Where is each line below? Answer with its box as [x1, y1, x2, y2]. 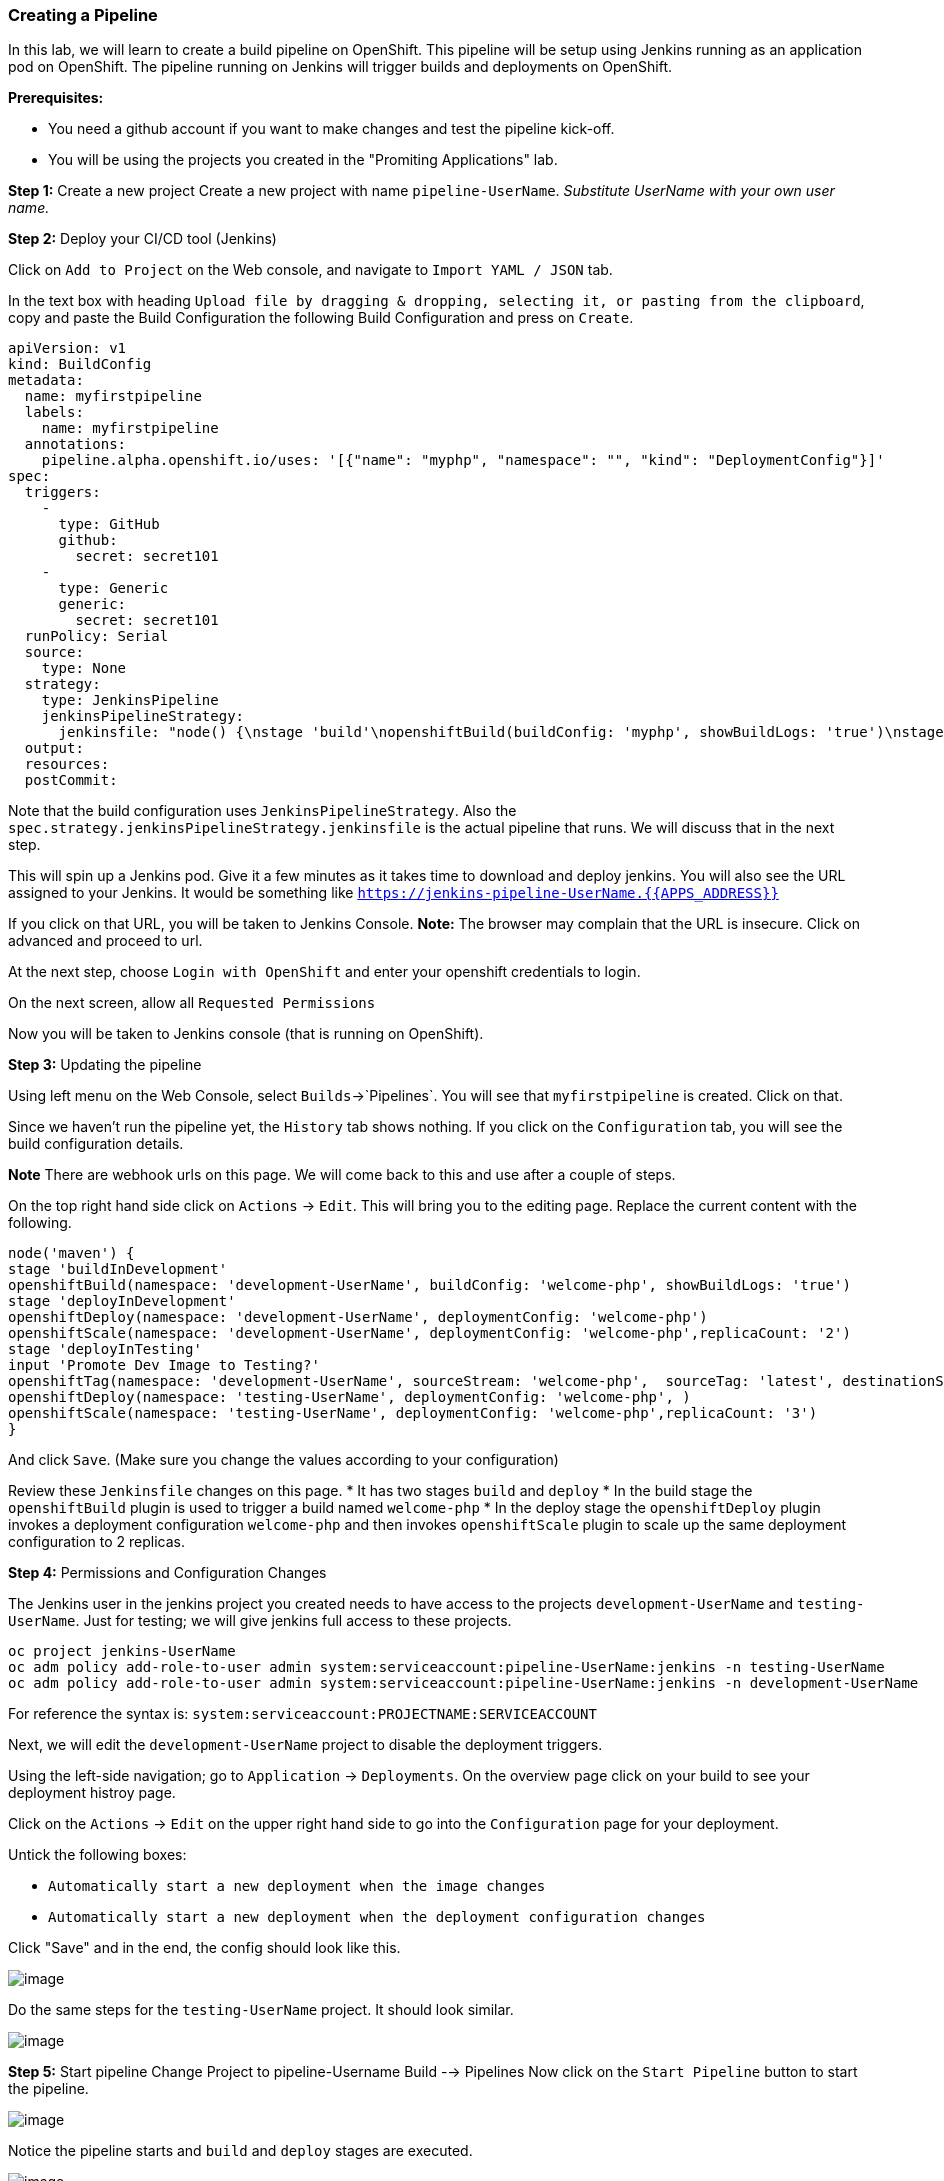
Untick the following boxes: [8, 1846, 187, 1864]
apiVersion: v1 [8, 340, 127, 357]
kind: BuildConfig [8, 356, 152, 373]
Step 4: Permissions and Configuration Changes [8, 1564, 327, 1582]
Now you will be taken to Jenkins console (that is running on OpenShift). [8, 1025, 484, 1043]
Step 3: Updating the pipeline [8, 1056, 202, 1074]
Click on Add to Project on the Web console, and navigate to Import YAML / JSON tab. [8, 261, 613, 279]
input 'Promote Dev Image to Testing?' [8, 1357, 320, 1374]
